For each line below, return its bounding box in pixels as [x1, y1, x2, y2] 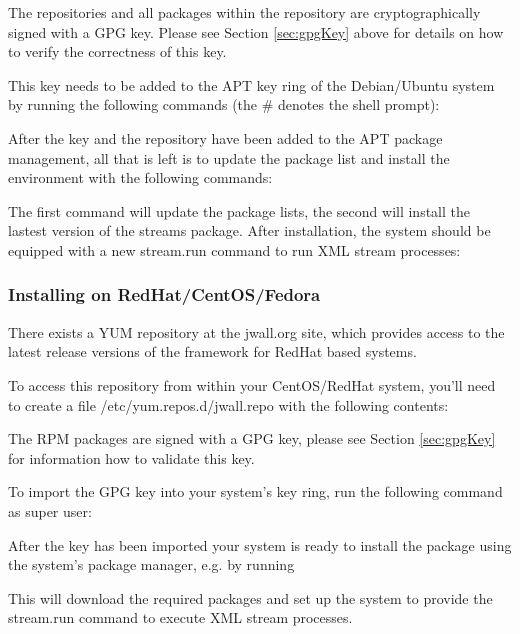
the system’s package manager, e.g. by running [8, 554, 295, 575]
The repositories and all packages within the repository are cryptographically [8, 2, 481, 22]
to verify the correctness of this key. [8, 41, 227, 62]
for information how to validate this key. [8, 447, 255, 468]
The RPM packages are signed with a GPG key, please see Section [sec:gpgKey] [8, 428, 496, 449]
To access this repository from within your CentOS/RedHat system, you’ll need [8, 374, 496, 395]
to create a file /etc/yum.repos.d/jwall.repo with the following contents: [8, 394, 449, 415]
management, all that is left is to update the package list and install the [8, 147, 450, 168]
